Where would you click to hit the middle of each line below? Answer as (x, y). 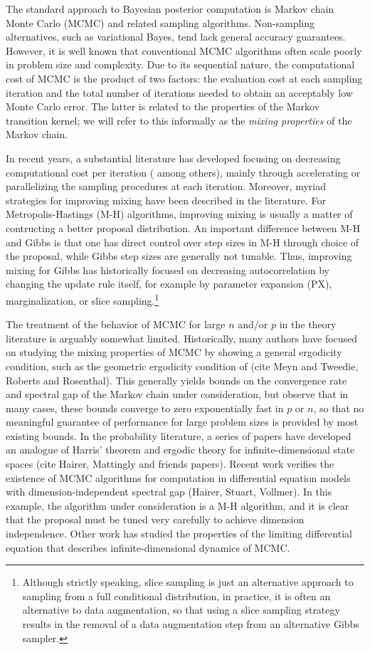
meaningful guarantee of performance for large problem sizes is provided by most (182, 422)
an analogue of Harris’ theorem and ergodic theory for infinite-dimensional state (180, 450)
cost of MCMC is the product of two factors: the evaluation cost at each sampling (184, 78)
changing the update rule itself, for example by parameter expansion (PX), (169, 284)
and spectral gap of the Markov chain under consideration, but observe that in (177, 394)
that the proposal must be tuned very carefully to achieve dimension (155, 519)
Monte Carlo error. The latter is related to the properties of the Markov (163, 106)
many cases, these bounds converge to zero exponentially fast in (145, 408)
